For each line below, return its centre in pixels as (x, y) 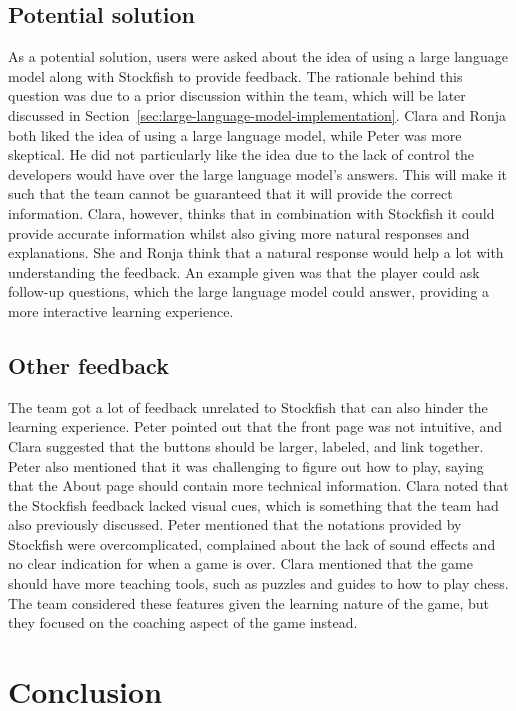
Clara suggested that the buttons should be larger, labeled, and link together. (246, 445)
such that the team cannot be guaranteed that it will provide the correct (230, 193)
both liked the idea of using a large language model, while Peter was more (235, 134)
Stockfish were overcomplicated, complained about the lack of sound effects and (252, 543)
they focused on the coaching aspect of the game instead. (183, 622)
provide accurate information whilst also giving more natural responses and (239, 232)
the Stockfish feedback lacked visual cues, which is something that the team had (253, 504)
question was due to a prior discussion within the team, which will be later (237, 95)
